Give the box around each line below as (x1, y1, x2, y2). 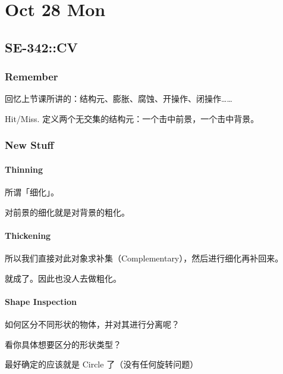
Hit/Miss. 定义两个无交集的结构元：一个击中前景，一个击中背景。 (5, 112, 259, 124)
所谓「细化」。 (5, 186, 59, 198)
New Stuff (5, 138, 54, 152)
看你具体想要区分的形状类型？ (5, 338, 121, 350)
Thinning (5, 163, 43, 175)
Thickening (5, 229, 51, 241)
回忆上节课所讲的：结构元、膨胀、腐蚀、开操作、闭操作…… (5, 92, 232, 105)
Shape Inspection (5, 295, 77, 307)
